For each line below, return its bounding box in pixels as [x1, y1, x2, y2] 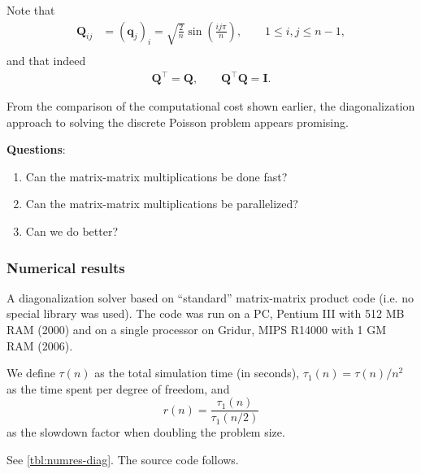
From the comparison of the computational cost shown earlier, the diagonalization [7, 98, 415, 115]
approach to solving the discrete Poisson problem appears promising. [7, 113, 349, 130]
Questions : [7, 141, 66, 158]
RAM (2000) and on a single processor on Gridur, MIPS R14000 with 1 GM [7, 321, 387, 337]
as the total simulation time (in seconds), [94, 364, 300, 381]
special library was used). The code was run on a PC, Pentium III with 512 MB [7, 305, 405, 322]
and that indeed [7, 51, 86, 68]
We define [7, 364, 55, 381]
